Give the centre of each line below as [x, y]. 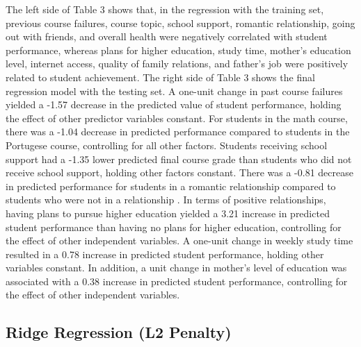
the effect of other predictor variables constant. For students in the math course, [177, 118]
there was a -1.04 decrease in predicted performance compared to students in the [178, 132]
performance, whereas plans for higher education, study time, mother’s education [178, 50]
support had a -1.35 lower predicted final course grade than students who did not [179, 159]
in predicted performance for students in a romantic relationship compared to [171, 186]
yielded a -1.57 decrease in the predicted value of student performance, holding [174, 104]
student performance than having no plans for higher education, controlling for [174, 227]
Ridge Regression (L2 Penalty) [119, 332]
